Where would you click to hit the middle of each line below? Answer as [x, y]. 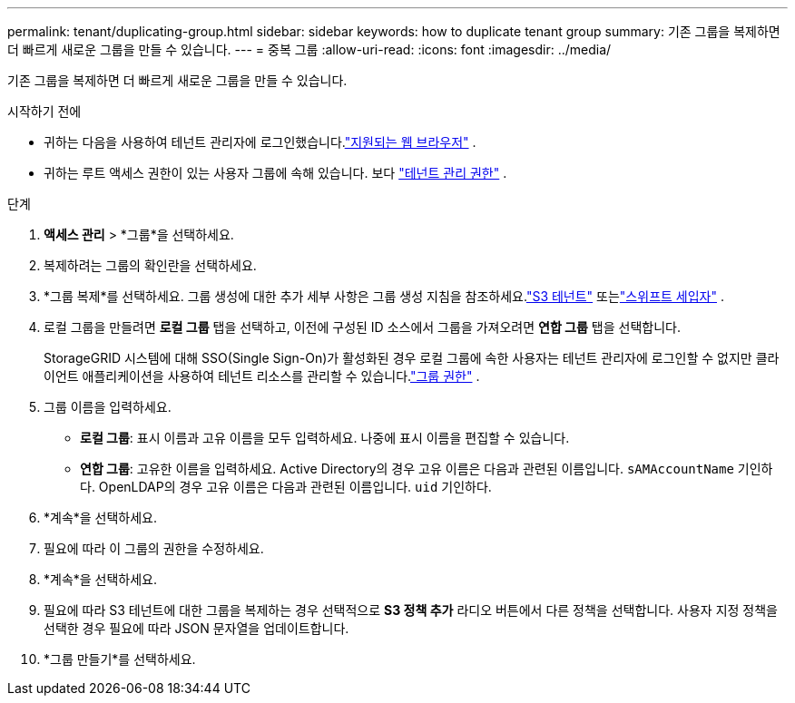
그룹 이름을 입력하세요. [108, 407]
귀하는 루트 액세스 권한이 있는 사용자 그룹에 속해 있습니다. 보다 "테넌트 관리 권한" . [275, 173]
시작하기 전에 [44, 111]
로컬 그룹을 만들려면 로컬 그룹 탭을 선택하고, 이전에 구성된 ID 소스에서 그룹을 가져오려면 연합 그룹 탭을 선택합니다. [362, 327]
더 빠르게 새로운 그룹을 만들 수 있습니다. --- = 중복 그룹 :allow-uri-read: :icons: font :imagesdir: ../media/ [309, 49]
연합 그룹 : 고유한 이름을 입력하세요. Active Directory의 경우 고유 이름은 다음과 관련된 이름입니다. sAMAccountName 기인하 [427, 469]
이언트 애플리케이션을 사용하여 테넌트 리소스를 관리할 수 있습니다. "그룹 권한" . [262, 376]
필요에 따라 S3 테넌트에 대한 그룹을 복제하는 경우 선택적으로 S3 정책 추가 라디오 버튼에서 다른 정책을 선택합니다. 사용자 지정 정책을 [411, 610]
